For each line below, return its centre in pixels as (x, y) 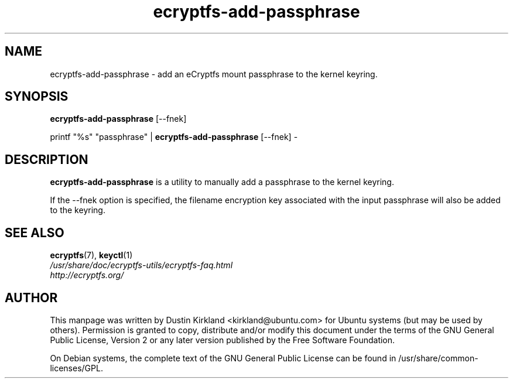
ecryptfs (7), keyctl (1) (91, 255)
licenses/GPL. (76, 368)
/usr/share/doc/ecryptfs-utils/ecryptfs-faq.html (141, 265)
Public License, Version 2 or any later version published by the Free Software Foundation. (223, 340)
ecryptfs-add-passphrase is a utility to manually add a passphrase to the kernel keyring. (222, 182)
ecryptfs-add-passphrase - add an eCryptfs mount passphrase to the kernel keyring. (214, 74)
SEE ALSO (35, 232)
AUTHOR (31, 297)
